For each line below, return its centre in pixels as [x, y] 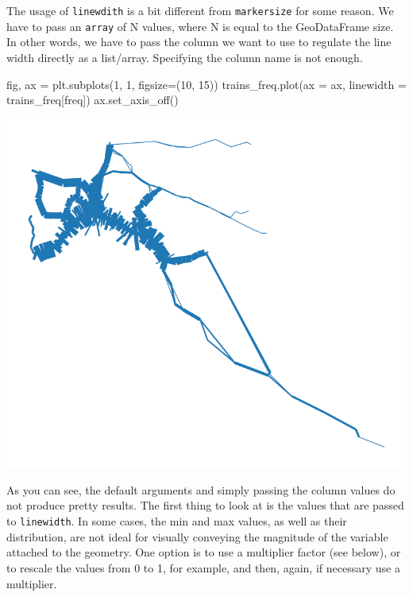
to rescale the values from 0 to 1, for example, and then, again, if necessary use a [203, 567]
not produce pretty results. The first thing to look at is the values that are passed [205, 505]
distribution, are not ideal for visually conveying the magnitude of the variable [197, 536]
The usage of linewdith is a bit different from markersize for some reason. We [200, 10]
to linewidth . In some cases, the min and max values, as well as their [177, 521]
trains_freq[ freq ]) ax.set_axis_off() [93, 100]
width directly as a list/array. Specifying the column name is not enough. [185, 57]
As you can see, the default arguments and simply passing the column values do [201, 489]
